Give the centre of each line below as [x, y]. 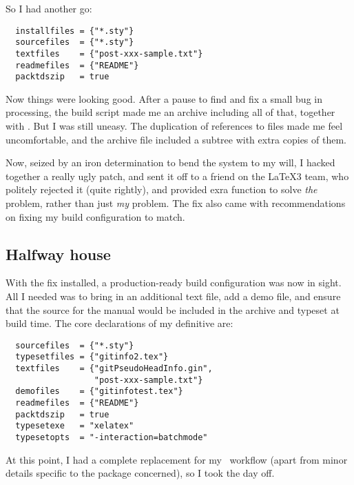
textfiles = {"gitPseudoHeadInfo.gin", [114, 369]
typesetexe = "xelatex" [75, 426]
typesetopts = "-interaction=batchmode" [112, 438]
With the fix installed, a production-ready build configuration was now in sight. [174, 283]
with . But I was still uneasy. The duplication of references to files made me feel [174, 126]
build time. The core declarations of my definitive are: [119, 323]
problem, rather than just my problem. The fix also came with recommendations [176, 203]
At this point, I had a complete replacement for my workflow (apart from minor [177, 459]
